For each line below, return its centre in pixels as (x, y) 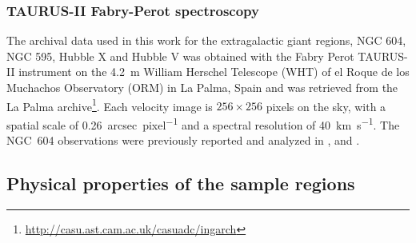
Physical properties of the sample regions (181, 183)
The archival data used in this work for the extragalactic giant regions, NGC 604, (206, 40)
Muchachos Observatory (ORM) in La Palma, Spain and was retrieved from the (202, 87)
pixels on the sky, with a (326, 106)
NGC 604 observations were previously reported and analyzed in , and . (183, 140)
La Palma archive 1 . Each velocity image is (110, 105)
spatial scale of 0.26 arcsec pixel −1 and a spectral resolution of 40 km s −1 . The (203, 123)
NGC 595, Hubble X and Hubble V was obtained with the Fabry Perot (180, 56)
